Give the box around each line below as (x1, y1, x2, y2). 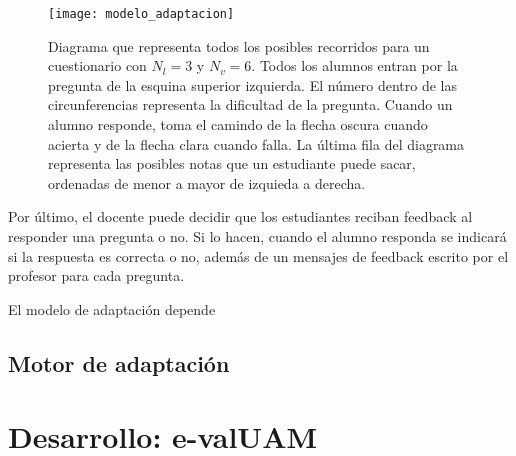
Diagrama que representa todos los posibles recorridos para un (48, 35, 430, 56)
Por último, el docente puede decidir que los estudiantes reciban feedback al (8, 206, 473, 227)
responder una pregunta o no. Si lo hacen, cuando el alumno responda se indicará (8, 226, 507, 246)
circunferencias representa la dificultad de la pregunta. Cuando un (48, 94, 453, 115)
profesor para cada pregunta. (8, 265, 185, 286)
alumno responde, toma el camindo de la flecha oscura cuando (48, 114, 428, 135)
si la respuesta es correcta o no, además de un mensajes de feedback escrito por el (8, 245, 509, 266)
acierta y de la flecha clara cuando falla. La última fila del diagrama (48, 133, 465, 154)
